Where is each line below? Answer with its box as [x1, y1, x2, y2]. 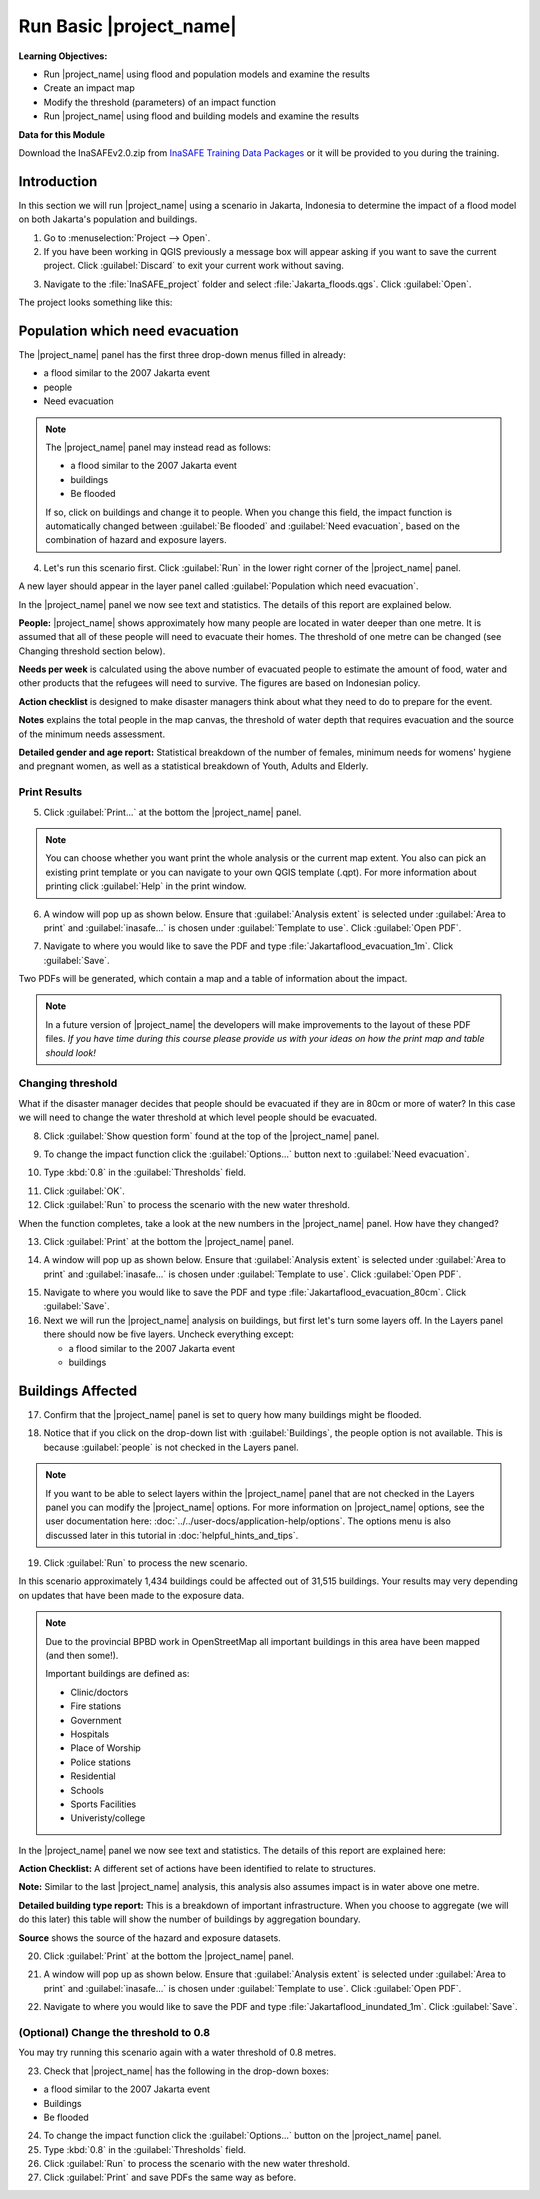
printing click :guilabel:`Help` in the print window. [45, 880, 247, 892]
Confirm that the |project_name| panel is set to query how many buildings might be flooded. [43, 1408, 422, 1420]
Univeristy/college [70, 1812, 146, 1824]
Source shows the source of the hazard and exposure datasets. [18, 1931, 282, 1944]
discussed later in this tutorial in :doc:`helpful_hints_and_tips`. [45, 1529, 299, 1541]
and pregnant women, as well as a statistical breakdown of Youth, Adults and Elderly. [18, 760, 369, 772]
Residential [70, 1770, 116, 1782]
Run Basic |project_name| [18, 15, 237, 37]
